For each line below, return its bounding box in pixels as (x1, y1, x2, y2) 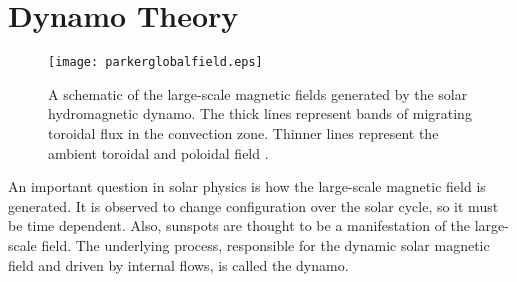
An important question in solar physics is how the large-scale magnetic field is (8, 176, 486, 197)
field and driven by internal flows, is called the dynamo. (8, 254, 349, 275)
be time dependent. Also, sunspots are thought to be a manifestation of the (8, 215, 471, 236)
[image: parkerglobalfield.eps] (48, 55, 263, 70)
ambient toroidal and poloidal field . (48, 142, 269, 163)
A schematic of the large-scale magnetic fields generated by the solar (48, 83, 468, 104)
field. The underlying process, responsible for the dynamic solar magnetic (41, 234, 490, 255)
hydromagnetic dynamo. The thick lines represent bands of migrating (48, 103, 472, 124)
